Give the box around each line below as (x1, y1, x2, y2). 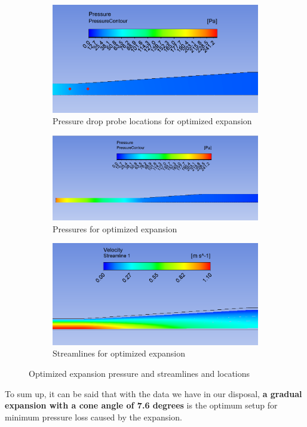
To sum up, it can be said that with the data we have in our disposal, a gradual (5, 387, 302, 400)
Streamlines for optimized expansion (53, 347, 185, 360)
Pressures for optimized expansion (53, 222, 177, 235)
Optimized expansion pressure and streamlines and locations (29, 367, 250, 380)
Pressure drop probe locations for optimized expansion (53, 115, 252, 127)
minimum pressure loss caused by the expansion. (5, 410, 182, 423)
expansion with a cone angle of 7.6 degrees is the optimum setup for (5, 399, 278, 411)
